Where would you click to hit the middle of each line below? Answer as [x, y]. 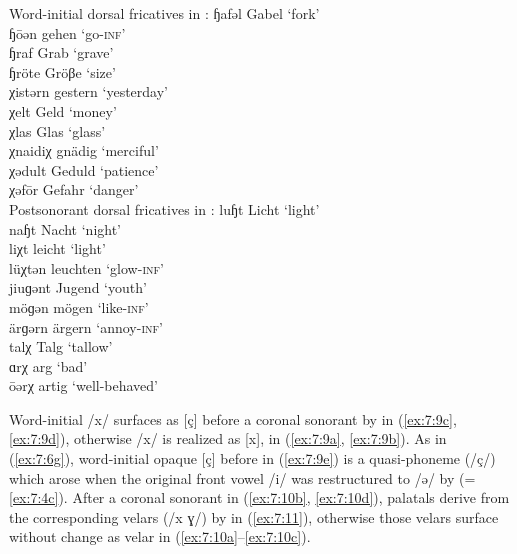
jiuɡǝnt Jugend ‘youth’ [78, 287]
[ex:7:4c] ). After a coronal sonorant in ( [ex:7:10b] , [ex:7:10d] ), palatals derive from [259, 497]
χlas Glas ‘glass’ [57, 130]
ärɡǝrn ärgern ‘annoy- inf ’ [86, 326]
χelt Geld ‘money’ [63, 110]
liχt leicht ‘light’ [57, 248]
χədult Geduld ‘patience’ [84, 169]
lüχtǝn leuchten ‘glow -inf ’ [86, 267]
